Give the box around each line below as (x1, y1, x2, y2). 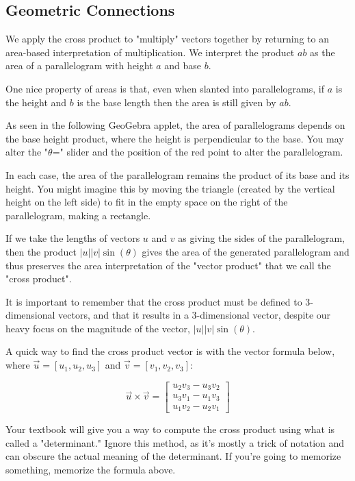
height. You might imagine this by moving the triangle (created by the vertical (5, 181, 335, 195)
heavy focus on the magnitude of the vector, (5, 321, 191, 335)
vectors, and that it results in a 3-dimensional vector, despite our (58, 308, 331, 322)
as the (310, 45, 335, 59)
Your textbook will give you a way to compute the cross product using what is (5, 422, 335, 436)
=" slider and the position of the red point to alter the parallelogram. (52, 145, 343, 159)
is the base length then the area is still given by (77, 95, 276, 109)
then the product (5, 244, 77, 258)
